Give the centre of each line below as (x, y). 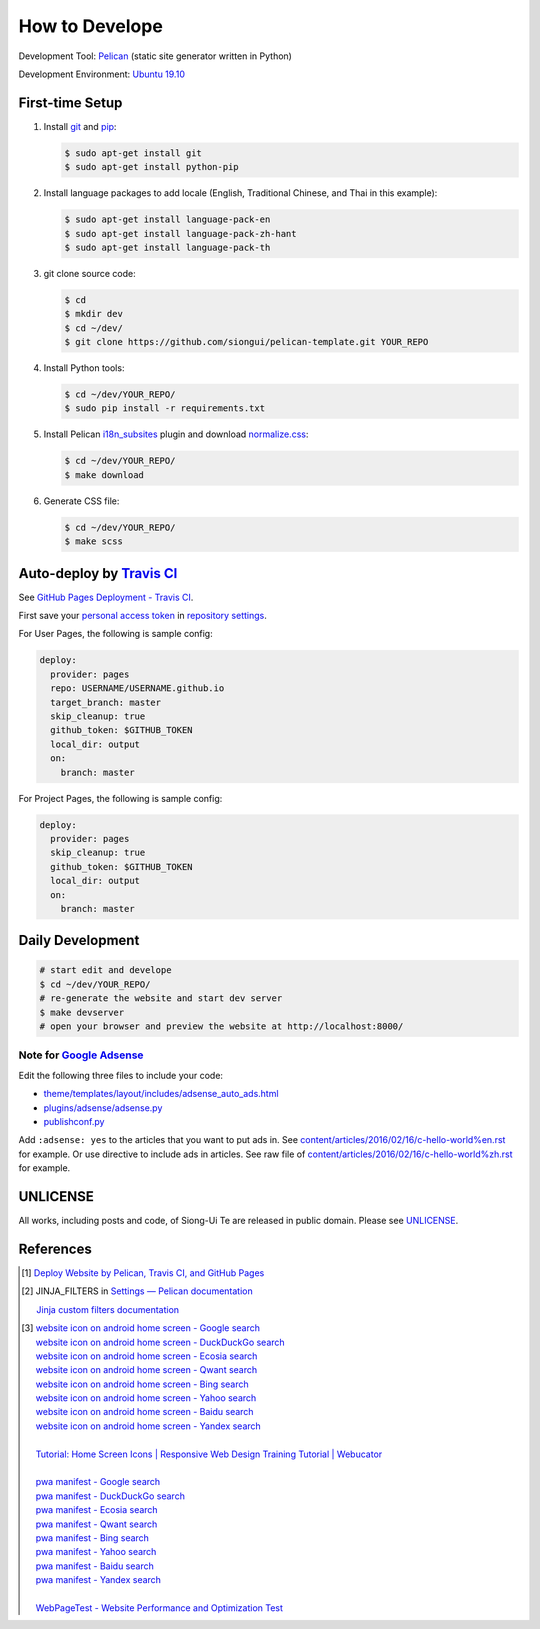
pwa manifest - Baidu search (94, 1566)
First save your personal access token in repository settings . (142, 616)
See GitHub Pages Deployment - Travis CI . (106, 597)
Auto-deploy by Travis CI (98, 573)
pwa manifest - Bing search (92, 1537)
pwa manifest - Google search (98, 1482)
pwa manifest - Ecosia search (97, 1510)
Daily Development (79, 940)
